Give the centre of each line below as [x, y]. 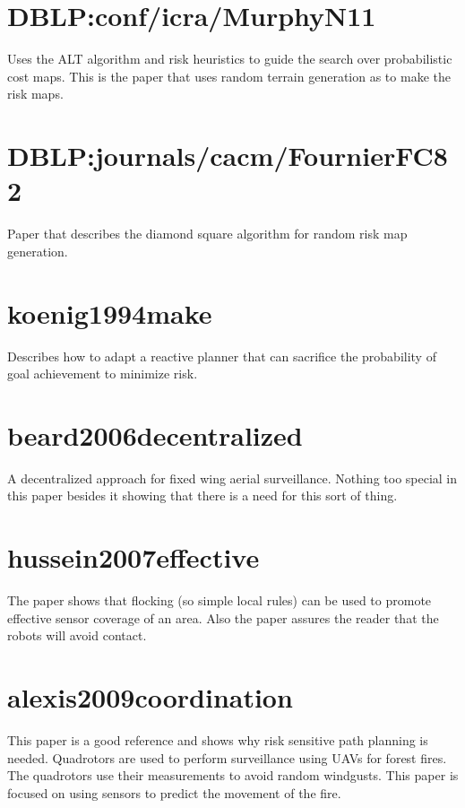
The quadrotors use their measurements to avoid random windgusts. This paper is [233, 775]
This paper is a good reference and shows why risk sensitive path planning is [218, 740]
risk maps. [35, 94]
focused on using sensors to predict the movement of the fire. [174, 792]
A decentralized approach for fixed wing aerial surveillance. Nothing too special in [232, 478]
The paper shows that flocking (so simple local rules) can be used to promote [220, 600]
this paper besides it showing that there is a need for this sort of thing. [202, 495]
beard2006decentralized [155, 434]
